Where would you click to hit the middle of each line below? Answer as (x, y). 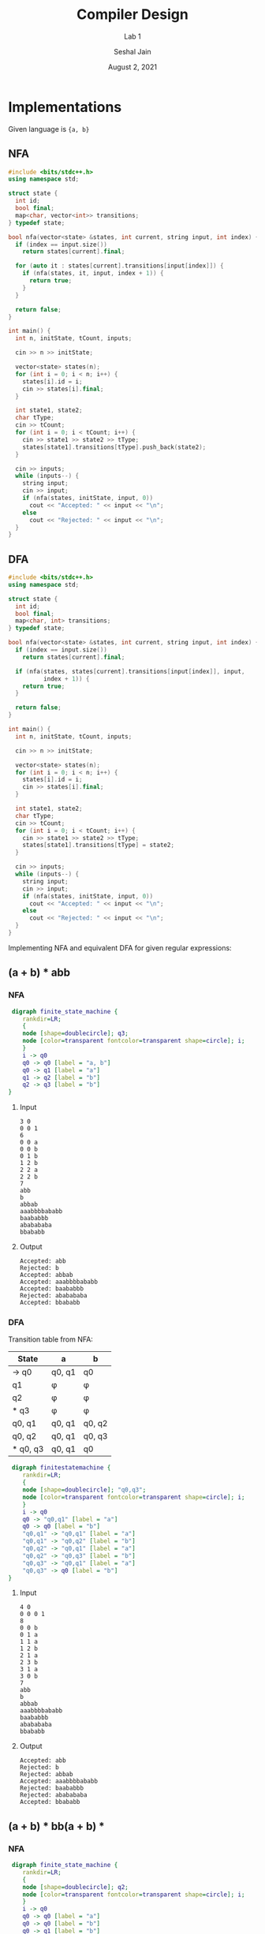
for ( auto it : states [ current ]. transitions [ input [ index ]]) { (119, 266)
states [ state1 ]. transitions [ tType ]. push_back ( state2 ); (114, 447)
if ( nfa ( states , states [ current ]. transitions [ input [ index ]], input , (130, 671)
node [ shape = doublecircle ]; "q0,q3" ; (84, 1490)
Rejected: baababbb (52, 1788)
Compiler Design (132, 15)
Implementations (65, 107)
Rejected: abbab (46, 1775)
